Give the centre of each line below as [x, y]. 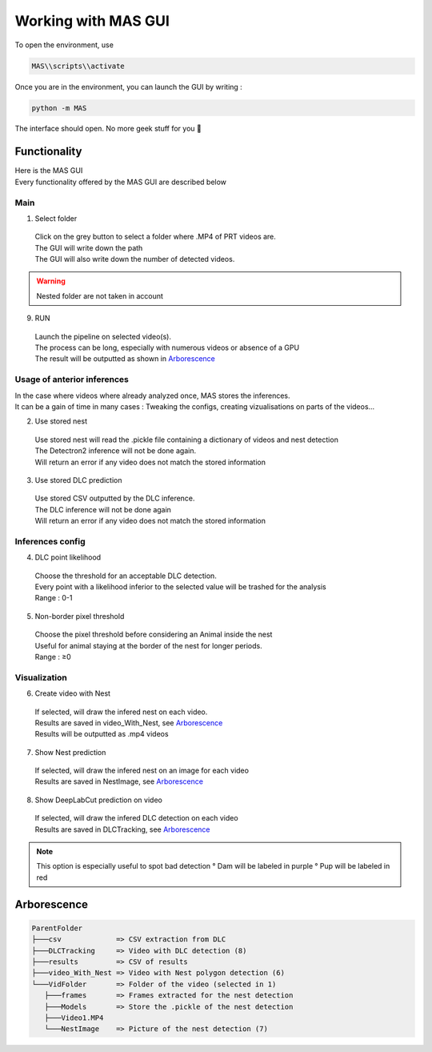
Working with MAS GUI [92, 21]
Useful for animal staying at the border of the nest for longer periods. [149, 645]
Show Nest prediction [70, 752]
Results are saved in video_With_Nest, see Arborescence [129, 723]
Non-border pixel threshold [80, 616]
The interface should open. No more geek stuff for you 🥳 [108, 129]
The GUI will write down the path [89, 247]
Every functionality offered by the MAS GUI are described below [121, 182]
